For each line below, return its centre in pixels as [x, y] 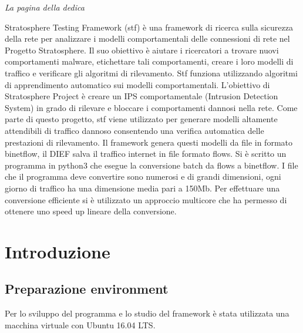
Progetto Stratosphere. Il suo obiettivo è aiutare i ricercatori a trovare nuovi [142, 50]
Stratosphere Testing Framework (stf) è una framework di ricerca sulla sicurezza [149, 27]
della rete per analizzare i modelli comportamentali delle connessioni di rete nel [147, 38]
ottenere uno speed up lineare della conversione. [91, 211]
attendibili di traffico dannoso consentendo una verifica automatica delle [134, 130]
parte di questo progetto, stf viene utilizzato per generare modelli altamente [141, 119]
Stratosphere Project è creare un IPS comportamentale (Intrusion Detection [142, 96]
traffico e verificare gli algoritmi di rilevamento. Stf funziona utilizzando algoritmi [151, 73]
